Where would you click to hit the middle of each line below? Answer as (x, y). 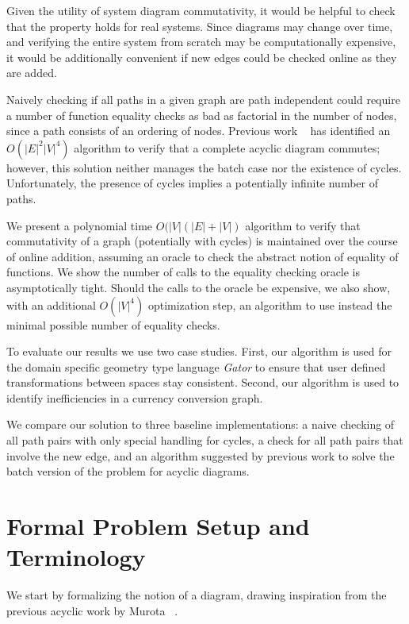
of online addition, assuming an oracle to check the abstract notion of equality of (203, 256)
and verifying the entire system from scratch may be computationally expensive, (201, 42)
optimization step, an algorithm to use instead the (270, 304)
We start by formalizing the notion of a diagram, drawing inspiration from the (197, 595)
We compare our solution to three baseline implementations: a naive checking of (201, 424)
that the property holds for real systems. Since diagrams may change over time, (200, 26)
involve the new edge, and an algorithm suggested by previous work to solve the (201, 455)
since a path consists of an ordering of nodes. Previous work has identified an (199, 131)
